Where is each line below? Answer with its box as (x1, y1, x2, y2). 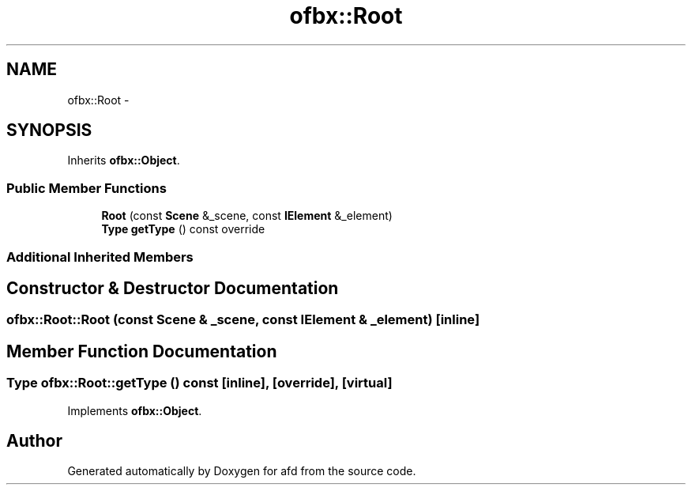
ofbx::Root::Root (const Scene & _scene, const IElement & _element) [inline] (6, 312, 480, 328)
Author (6, 431, 62, 451)
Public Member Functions (6, 179, 167, 196)
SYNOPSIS (6, 120, 92, 141)
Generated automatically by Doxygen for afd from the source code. (67, 464, 416, 478)
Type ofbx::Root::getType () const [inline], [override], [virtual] (6, 375, 393, 391)
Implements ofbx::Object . (67, 403, 202, 417)
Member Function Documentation (6, 341, 277, 361)
